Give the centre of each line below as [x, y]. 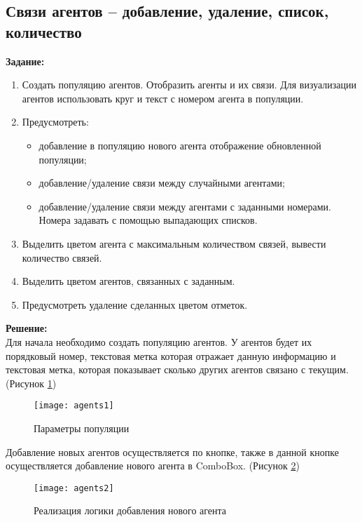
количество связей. [62, 257]
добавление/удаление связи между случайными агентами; [162, 183]
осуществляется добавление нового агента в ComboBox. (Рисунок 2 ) [153, 466]
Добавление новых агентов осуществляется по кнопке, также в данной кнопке [172, 451]
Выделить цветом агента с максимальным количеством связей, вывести [174, 243]
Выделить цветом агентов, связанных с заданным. [128, 281]
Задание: [25, 61]
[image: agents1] [74, 406]
